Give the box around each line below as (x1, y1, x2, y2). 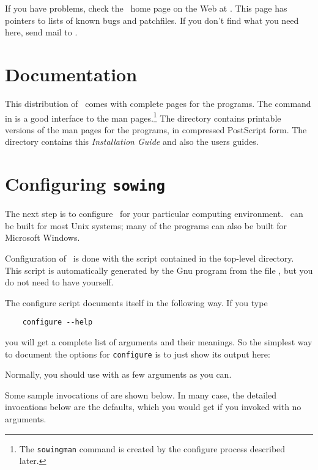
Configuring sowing (5, 171, 166, 196)
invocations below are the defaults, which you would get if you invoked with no (5, 400, 301, 413)
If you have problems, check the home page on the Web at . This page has (5, 2, 287, 14)
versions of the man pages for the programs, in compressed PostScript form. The (5, 123, 307, 136)
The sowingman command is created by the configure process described (19, 442, 286, 455)
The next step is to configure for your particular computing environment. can (5, 207, 303, 220)
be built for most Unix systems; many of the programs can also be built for (5, 219, 287, 232)
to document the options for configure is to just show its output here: (5, 347, 270, 360)
